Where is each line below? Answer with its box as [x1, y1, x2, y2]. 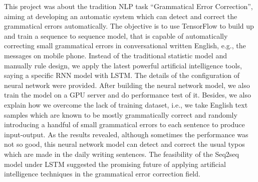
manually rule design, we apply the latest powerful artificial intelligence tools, [4, 60, 242, 70]
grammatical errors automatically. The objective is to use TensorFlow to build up [4, 21, 254, 31]
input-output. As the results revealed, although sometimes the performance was [4, 129, 248, 139]
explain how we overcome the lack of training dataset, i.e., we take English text [4, 99, 248, 110]
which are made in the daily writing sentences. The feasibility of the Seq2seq [4, 148, 239, 159]
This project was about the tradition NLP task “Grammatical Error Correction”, [4, 1, 253, 11]
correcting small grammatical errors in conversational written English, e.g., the [4, 40, 246, 51]
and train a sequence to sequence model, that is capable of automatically [4, 30, 228, 41]
